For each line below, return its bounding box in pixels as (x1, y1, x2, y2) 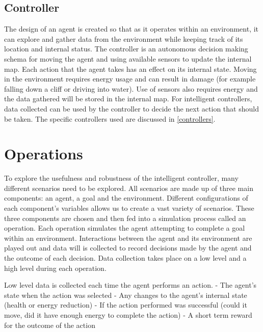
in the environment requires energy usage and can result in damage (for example (4, 73, 256, 84)
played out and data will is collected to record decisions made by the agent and (4, 242, 252, 253)
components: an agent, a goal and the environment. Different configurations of (4, 192, 248, 203)
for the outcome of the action (4, 319, 95, 330)
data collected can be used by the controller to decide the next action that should (4, 103, 259, 114)
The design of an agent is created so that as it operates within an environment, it (4, 23, 259, 34)
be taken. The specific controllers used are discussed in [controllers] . (4, 113, 216, 124)
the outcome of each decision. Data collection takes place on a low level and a (4, 253, 247, 263)
